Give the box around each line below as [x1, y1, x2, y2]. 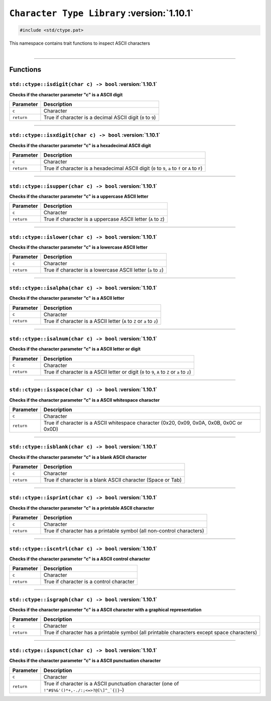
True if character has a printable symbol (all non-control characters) [43, 527, 204, 534]
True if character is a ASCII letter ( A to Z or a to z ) [43, 317, 158, 324]
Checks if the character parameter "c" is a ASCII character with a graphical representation [9, 607, 202, 613]
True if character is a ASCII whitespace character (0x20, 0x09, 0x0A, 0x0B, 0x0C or [43, 419, 243, 426]
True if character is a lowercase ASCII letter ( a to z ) [43, 267, 164, 274]
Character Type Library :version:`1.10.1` [9, 8, 194, 19]
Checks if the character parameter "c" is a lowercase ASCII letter [9, 244, 148, 251]
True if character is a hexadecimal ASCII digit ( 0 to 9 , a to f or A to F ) [43, 165, 203, 172]
